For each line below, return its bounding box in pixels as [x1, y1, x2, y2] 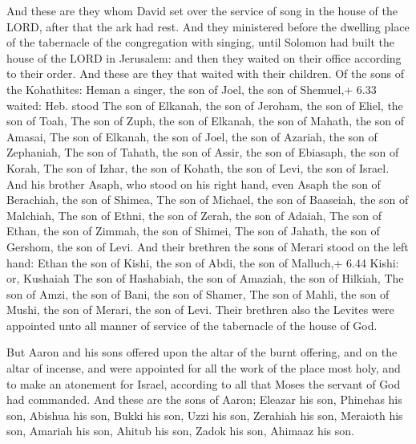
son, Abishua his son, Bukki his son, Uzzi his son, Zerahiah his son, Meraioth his [6, 406, 403, 423]
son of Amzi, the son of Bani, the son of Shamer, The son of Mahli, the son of [6, 285, 390, 302]
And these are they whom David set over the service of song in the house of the [6, 2, 398, 18]
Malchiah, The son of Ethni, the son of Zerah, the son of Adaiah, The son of [6, 206, 382, 223]
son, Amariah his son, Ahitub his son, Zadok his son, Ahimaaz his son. [6, 422, 354, 439]
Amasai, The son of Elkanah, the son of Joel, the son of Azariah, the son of [6, 128, 378, 145]
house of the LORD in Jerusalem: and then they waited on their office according [6, 49, 402, 66]
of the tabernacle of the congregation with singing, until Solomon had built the [6, 34, 394, 51]
